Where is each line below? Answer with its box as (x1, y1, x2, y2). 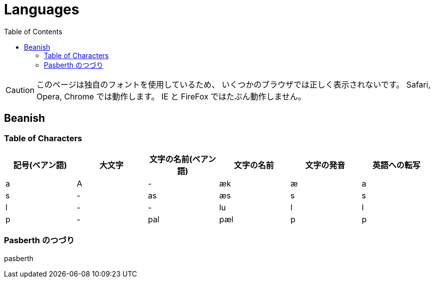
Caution (5, 85, 35, 95)
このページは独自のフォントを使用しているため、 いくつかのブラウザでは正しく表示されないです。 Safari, (36, 79, 431, 90)
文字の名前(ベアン (149, 154, 216, 164)
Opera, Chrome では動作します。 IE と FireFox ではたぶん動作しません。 (36, 91, 306, 101)
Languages (4, 1, 79, 18)
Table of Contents (4, 27, 63, 36)
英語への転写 (372, 160, 421, 170)
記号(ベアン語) (13, 160, 67, 170)
